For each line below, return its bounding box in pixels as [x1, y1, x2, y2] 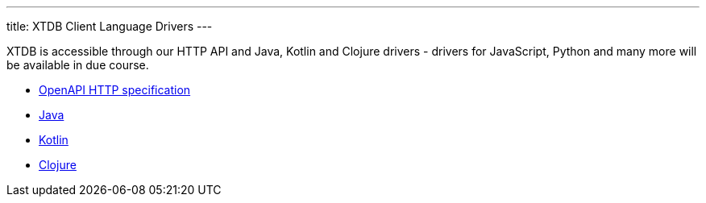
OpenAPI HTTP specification [39, 83, 191, 97]
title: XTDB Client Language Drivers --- [6, 19, 213, 33]
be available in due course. [6, 58, 149, 72]
